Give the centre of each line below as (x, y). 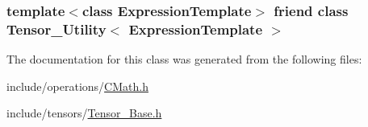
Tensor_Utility (56, 29)
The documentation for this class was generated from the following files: (184, 59)
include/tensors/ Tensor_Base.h (84, 113)
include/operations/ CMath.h (77, 86)
